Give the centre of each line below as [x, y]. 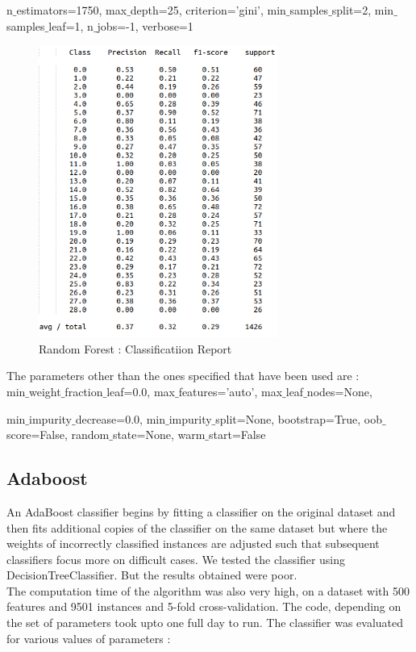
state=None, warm [159, 435]
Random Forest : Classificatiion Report [135, 348]
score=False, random [58, 435]
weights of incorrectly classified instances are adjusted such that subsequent [193, 543]
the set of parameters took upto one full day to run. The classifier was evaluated [205, 623]
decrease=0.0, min [120, 418]
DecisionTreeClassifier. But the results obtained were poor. [152, 575]
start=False [237, 435]
